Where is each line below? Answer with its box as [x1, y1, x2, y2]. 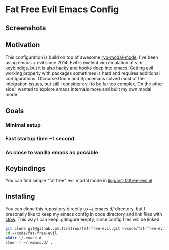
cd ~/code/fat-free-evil [5, 231, 57, 236]
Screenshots [5, 24, 46, 32]
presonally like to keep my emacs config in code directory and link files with [5, 211, 162, 217]
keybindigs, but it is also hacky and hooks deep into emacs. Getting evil [5, 65, 153, 71]
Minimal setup [5, 121, 41, 128]
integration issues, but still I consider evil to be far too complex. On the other [5, 81, 163, 87]
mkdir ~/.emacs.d [5, 235, 42, 240]
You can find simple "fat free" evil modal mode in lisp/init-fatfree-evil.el [5, 178, 152, 184]
